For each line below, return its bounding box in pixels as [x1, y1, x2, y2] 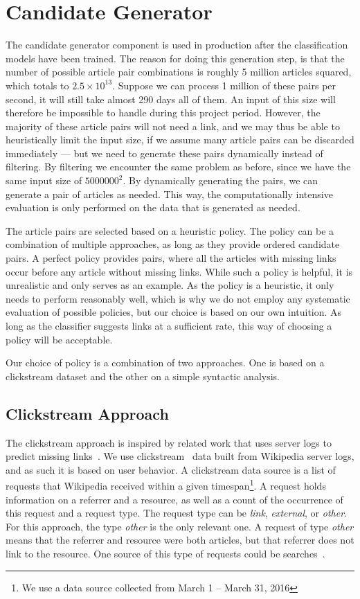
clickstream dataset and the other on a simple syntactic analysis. [6, 368, 280, 383]
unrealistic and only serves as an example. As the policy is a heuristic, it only [6, 278, 334, 292]
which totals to [6, 78, 69, 92]
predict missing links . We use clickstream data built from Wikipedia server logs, [6, 449, 354, 463]
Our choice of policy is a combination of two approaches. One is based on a [6, 355, 325, 370]
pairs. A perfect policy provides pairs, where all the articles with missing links [6, 251, 336, 265]
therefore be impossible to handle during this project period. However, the [6, 105, 321, 120]
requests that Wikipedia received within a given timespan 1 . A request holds [6, 476, 326, 493]
